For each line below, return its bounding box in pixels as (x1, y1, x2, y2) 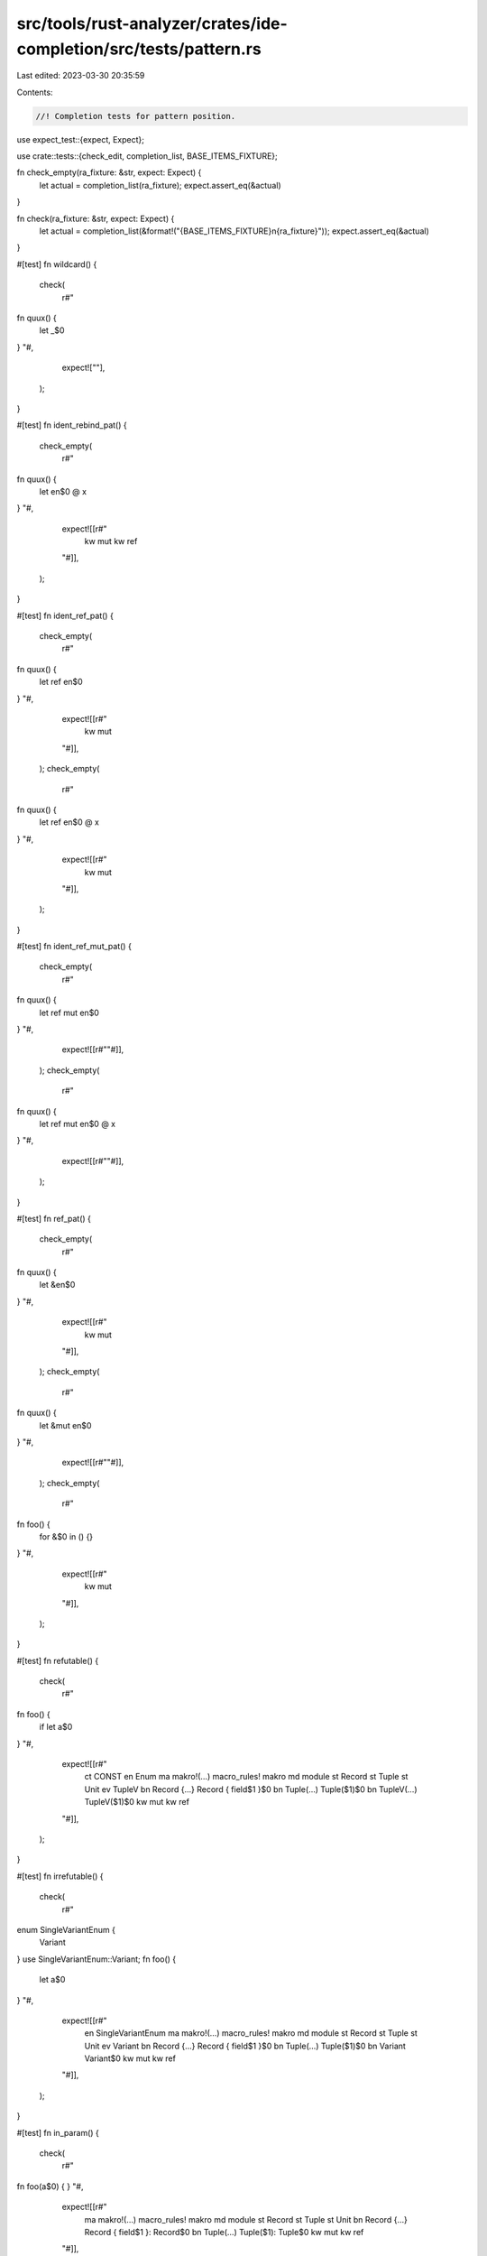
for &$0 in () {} (39, 1530, 94, 1542)
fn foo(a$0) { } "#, (16, 2180, 85, 2192)
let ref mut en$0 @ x (39, 1118, 116, 1129)
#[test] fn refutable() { (16, 1655, 99, 1666)
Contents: (16, 87, 53, 97)
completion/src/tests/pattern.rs (16, 39, 262, 59)
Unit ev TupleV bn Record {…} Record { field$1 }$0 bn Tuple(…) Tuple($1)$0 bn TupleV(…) (84, 1783, 418, 1795)
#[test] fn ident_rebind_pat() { (16, 420, 127, 430)
